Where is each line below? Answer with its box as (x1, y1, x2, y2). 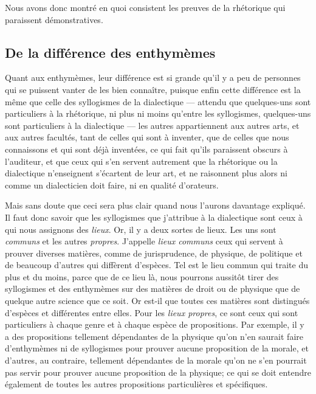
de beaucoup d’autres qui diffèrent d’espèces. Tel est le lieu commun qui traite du (5, 258, 308, 271)
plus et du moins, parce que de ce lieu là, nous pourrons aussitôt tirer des (5, 270, 279, 283)
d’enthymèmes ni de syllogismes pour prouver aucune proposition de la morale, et (5, 342, 309, 354)
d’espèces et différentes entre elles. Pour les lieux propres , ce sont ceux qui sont (5, 306, 298, 319)
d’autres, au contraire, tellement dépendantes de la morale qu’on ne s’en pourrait (5, 354, 307, 367)
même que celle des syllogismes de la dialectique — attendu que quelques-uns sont (5, 95, 311, 108)
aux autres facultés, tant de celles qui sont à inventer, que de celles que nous (5, 131, 289, 143)
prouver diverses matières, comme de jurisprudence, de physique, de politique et (5, 246, 303, 259)
